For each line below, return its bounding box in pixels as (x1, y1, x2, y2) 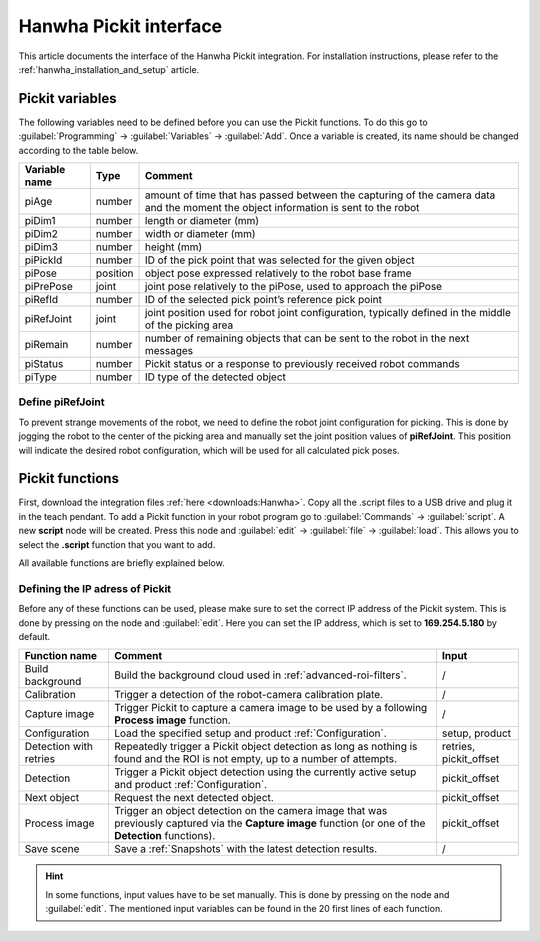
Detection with (24, 740, 94, 754)
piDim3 (24, 240, 59, 254)
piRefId (24, 293, 59, 307)
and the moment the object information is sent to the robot (144, 201, 420, 215)
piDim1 (24, 214, 56, 228)
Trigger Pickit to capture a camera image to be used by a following (114, 701, 428, 715)
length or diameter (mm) (144, 214, 260, 228)
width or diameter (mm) (144, 227, 256, 241)
